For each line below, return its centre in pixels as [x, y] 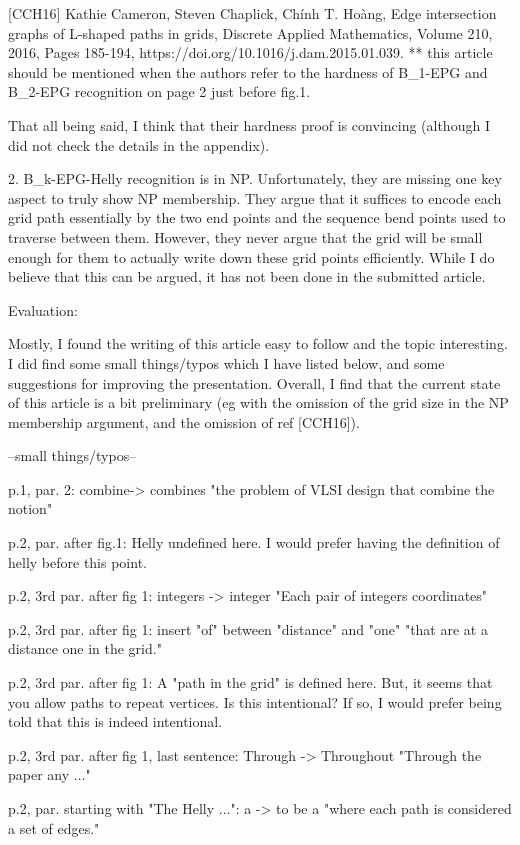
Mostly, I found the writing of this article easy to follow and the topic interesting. [258, 343]
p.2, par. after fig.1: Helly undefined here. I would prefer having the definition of [254, 542]
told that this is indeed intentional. [115, 721]
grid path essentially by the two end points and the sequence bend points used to [257, 217]
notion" [30, 508]
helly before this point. [77, 561]
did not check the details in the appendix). [139, 144]
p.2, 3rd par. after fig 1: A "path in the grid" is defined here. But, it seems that [250, 682]
